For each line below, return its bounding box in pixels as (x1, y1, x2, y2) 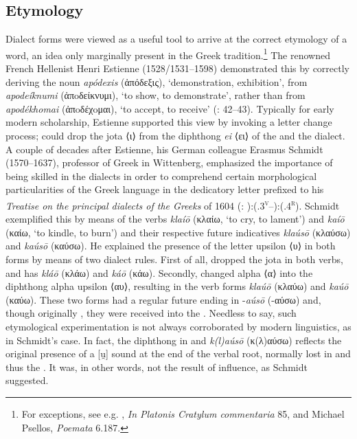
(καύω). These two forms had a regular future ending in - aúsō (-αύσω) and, (5, 292, 321, 306)
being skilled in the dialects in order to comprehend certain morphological (5, 168, 317, 183)
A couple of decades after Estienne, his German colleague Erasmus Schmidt (5, 142, 323, 156)
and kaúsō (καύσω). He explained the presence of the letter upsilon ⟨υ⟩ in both (5, 238, 336, 253)
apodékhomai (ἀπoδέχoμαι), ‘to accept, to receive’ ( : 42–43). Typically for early (5, 101, 334, 115)
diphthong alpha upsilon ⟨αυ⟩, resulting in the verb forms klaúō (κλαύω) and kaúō (5, 279, 349, 293)
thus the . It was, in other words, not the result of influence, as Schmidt (5, 359, 308, 374)
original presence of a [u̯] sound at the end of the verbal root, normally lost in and (5, 346, 351, 361)
